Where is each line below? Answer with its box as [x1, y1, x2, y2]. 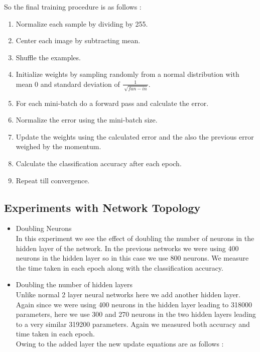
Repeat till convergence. [16, 175, 90, 185]
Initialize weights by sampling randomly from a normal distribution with [16, 69, 239, 79]
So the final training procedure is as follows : [4, 2, 142, 12]
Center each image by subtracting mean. [16, 35, 141, 46]
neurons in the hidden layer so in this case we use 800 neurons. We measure [16, 253, 249, 263]
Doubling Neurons [16, 223, 72, 233]
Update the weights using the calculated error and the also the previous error [16, 131, 254, 142]
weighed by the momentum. [16, 141, 101, 152]
